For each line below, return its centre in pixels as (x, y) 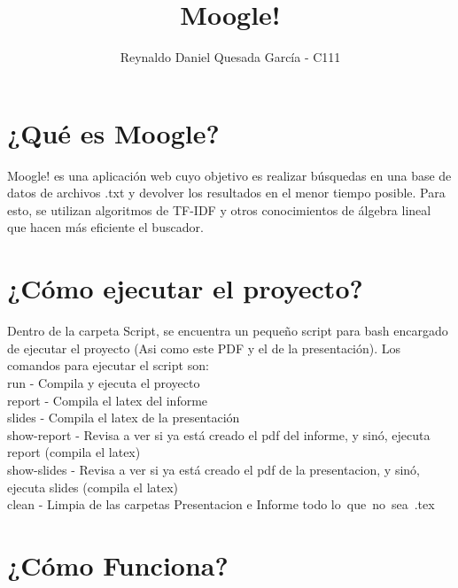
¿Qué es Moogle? (113, 132)
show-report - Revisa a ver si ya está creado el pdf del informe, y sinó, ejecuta (219, 434)
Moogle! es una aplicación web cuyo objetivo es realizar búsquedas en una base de (229, 175)
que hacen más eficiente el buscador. (105, 227)
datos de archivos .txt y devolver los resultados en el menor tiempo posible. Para (226, 193)
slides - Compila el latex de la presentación (124, 418)
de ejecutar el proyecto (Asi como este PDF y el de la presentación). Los (204, 348)
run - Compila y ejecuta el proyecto (104, 382)
